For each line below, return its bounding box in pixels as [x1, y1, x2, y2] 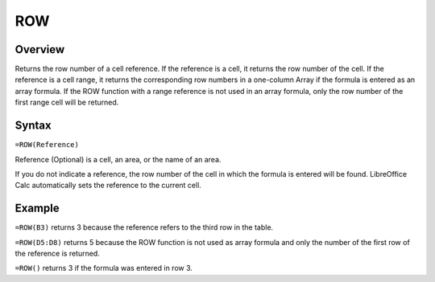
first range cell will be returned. [14, 97, 119, 108]
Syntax [14, 119, 52, 133]
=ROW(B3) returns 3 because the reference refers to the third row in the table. [14, 223, 274, 232]
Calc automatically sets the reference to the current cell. [14, 181, 201, 190]
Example [14, 202, 60, 215]
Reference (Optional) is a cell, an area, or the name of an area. [14, 154, 222, 164]
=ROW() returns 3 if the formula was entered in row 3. [14, 264, 193, 273]
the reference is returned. [14, 249, 100, 258]
